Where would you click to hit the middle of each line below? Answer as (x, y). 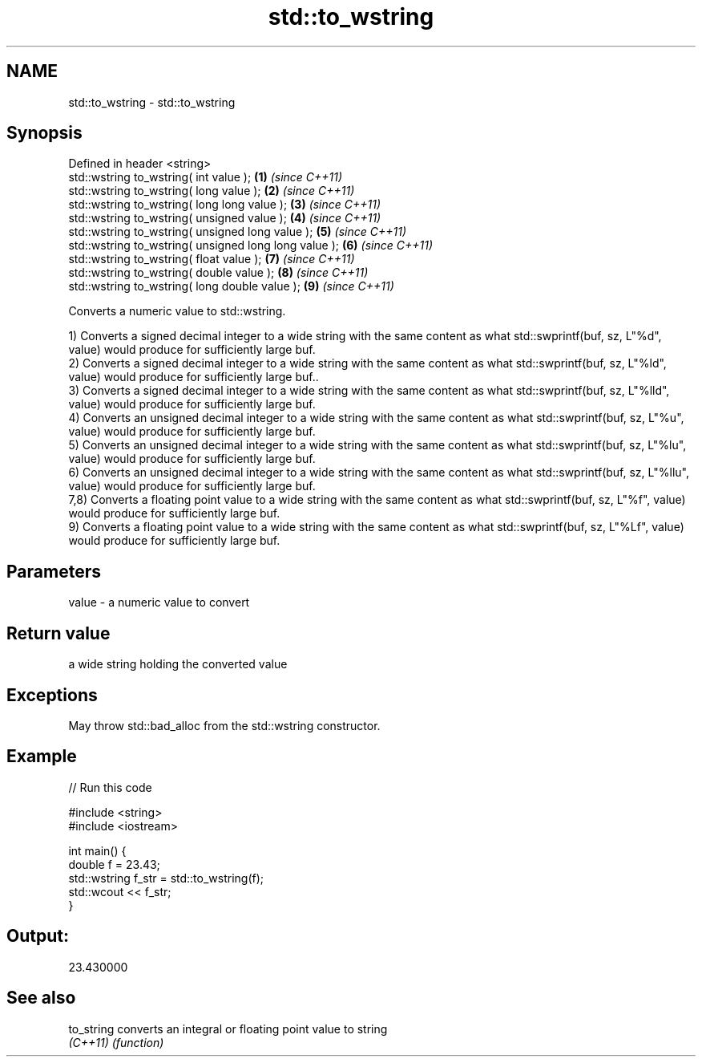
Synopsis (44, 133)
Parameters (54, 571)
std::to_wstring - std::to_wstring (152, 102)
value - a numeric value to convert (159, 603)
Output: (38, 936)
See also (41, 998)
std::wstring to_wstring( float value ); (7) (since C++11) (212, 259)
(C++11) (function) (116, 1042)
